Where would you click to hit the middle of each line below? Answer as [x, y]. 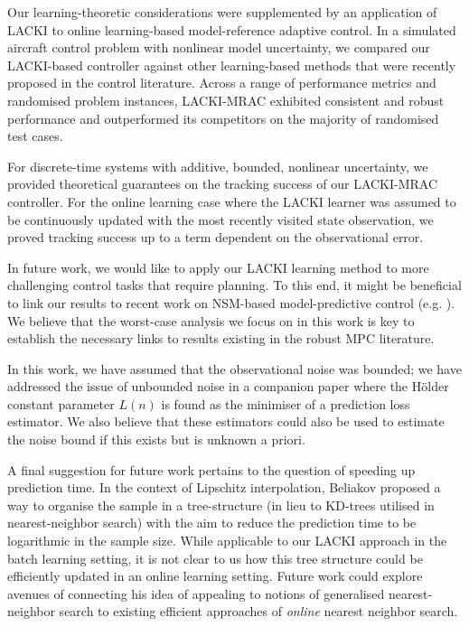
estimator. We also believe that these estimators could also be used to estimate [226, 421]
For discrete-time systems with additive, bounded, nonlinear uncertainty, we [218, 166]
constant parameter [61, 403]
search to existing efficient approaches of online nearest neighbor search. [258, 611]
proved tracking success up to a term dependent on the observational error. [216, 237]
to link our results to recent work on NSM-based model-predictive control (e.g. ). [231, 302]
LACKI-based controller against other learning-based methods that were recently [232, 65]
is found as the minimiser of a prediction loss [286, 403]
